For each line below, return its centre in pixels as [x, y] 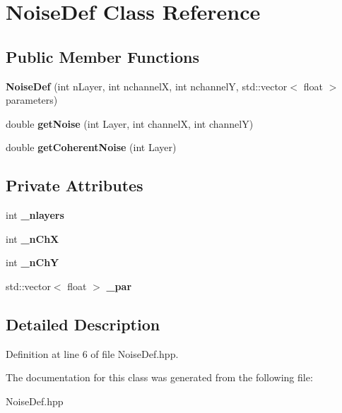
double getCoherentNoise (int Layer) [91, 147]
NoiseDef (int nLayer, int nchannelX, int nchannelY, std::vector [147, 86]
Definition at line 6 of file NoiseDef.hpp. [92, 353]
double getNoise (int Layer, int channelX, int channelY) [130, 123]
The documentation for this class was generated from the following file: [159, 377]
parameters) [32, 100]
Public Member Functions [102, 56]
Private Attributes [75, 185]
